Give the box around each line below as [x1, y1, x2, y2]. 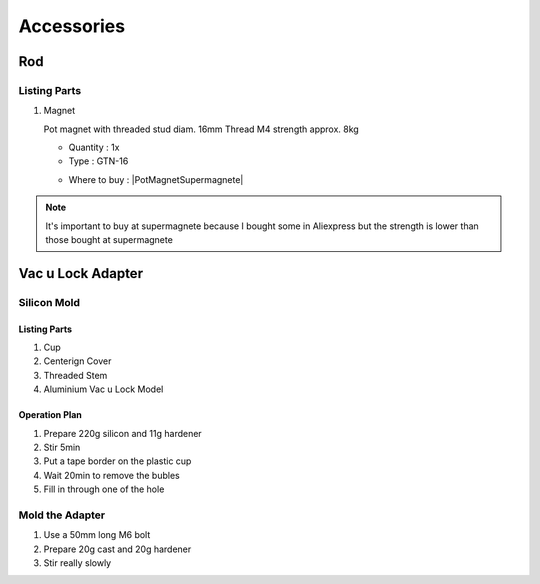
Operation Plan [18, 409, 82, 421]
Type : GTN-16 [68, 155, 129, 167]
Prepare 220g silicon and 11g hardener [43, 427, 202, 439]
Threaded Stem [43, 369, 108, 381]
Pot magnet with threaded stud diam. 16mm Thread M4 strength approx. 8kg [43, 123, 359, 135]
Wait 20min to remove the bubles [43, 469, 180, 481]
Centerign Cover [43, 355, 112, 367]
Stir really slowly [43, 557, 112, 569]
